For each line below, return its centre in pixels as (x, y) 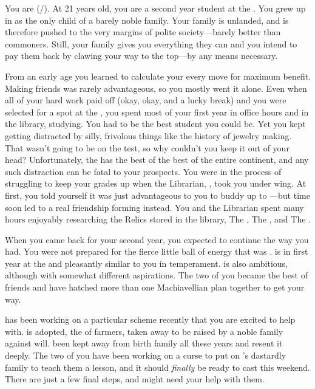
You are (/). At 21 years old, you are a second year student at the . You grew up (155, 8)
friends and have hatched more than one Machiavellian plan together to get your (155, 287)
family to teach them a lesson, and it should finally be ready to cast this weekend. (157, 367)
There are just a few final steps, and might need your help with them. (135, 379)
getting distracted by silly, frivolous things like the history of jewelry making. (148, 135)
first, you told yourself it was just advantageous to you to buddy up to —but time (157, 195)
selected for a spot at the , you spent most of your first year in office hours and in (157, 112)
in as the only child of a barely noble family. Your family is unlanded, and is (147, 20)
